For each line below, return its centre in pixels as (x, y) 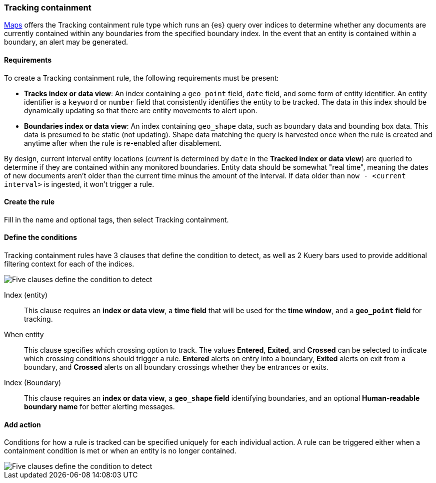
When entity (24, 335)
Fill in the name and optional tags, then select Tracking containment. (116, 219)
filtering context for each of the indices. (69, 264)
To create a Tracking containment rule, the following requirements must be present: (141, 78)
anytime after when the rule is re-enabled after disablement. (123, 143)
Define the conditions (41, 237)
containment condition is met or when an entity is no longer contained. (120, 451)
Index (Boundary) (33, 383)
